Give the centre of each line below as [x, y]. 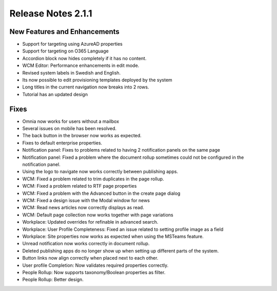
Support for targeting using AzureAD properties [72, 44]
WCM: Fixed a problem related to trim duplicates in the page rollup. [93, 179]
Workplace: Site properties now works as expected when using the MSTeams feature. [113, 236]
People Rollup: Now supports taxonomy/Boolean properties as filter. [94, 272]
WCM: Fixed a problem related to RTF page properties [80, 186]
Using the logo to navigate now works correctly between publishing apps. [100, 172]
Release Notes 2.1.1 [51, 13]
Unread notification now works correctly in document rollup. [86, 244]
